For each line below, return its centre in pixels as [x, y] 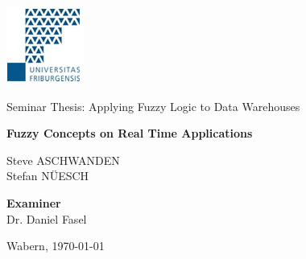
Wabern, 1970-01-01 [56, 246]
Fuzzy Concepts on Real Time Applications [130, 133]
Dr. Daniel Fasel [47, 218]
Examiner [34, 202]
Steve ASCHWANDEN [63, 160]
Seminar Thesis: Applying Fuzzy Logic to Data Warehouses [153, 106]
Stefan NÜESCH [48, 176]
